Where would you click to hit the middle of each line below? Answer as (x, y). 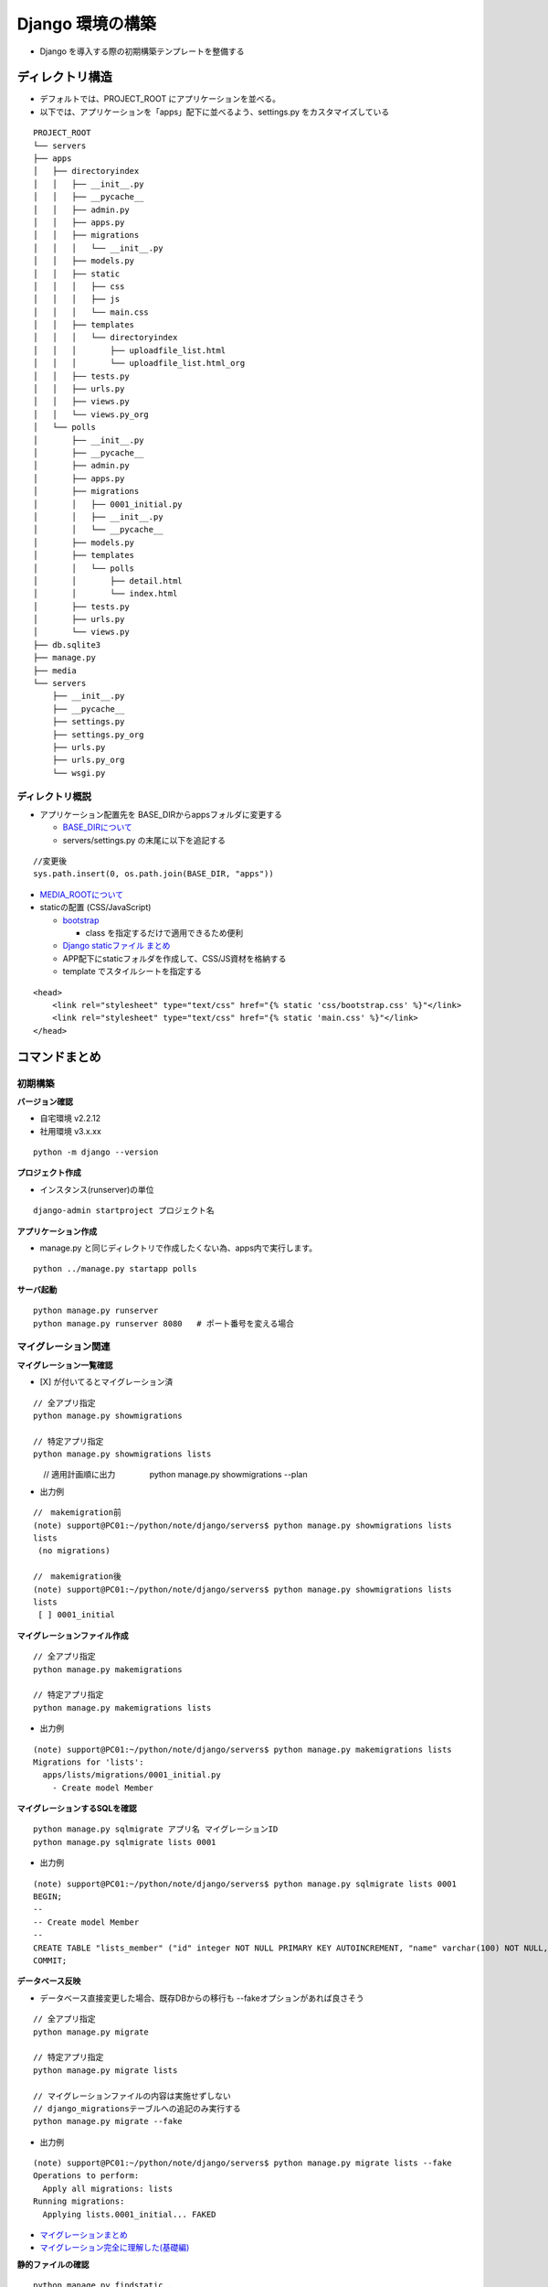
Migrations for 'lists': (89, 1762)
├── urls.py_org (88, 760)
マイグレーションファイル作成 (73, 1635)
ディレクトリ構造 (65, 77)
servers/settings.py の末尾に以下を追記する (144, 840)
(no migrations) (74, 1551)
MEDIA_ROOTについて (82, 894)
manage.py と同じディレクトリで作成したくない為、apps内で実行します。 (179, 1248)
